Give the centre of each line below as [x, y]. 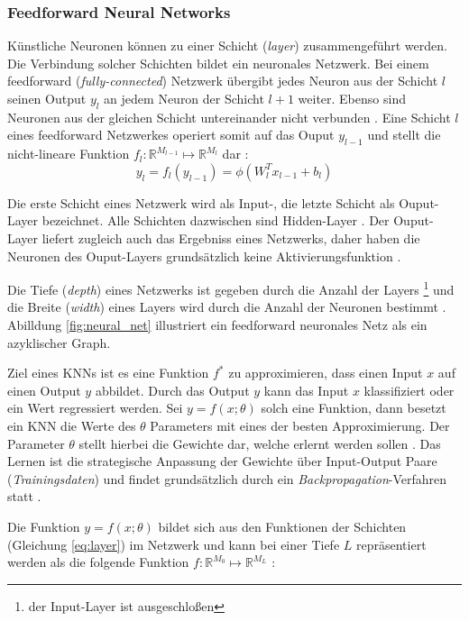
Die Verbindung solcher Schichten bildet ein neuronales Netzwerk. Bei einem [218, 63]
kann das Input [306, 390]
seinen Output [47, 98]
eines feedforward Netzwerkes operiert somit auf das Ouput [171, 135]
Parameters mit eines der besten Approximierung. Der [300, 425]
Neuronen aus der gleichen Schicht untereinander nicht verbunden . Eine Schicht [229, 117]
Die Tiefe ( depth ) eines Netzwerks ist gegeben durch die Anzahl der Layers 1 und [231, 288]
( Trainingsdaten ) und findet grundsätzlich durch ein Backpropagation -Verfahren [227, 478]
